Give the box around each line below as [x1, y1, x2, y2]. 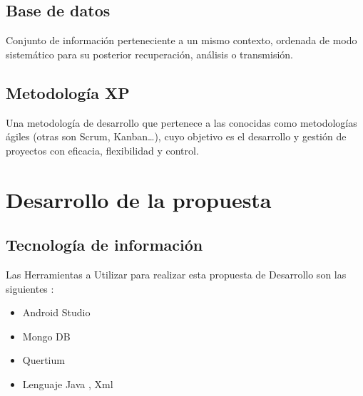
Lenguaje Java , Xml [22, 376, 113, 391]
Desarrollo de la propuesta [6, 184, 272, 214]
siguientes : [6, 281, 54, 296]
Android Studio [22, 305, 91, 320]
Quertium [22, 353, 65, 368]
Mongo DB [22, 328, 71, 343]
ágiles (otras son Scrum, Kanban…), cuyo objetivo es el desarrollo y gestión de [6, 129, 347, 144]
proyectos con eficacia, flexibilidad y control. [6, 142, 199, 157]
